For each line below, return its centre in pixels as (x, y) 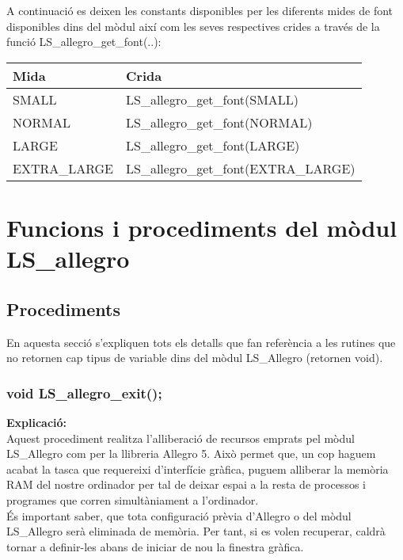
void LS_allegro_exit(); (84, 392)
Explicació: (37, 422)
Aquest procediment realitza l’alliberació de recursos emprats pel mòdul (181, 438)
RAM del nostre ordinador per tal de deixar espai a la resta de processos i (186, 484)
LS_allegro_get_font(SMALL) (213, 99)
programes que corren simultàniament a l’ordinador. (133, 499)
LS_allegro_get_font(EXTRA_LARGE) (241, 168)
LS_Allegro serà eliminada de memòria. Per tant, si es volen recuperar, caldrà (196, 531)
